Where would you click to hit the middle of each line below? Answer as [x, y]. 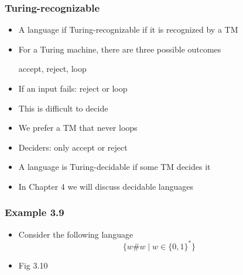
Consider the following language [76, 234]
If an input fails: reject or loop [73, 88]
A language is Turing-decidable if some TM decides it [114, 167]
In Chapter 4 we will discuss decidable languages [106, 186]
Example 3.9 [35, 212]
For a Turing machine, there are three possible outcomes [120, 49]
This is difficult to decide [63, 108]
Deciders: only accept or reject [73, 147]
